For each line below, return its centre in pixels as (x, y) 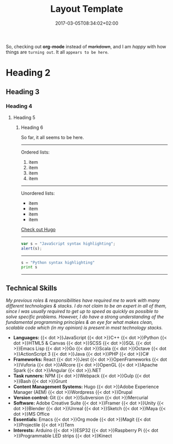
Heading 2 (28, 73)
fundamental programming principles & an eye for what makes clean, (80, 322)
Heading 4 (19, 106)
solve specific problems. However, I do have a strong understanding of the (85, 317)
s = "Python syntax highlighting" (58, 262)
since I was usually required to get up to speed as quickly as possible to (82, 312)
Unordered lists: (38, 193)
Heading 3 (23, 92)
